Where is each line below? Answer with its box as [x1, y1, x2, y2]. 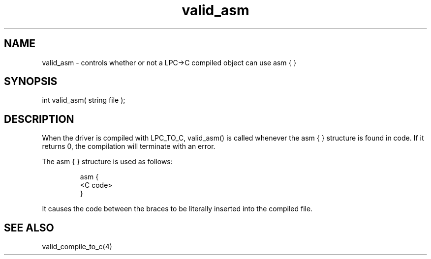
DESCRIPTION [4, 113, 74, 125]
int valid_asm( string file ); [42, 96, 125, 105]
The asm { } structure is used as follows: [42, 157, 173, 166]
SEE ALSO [4, 221, 54, 234]
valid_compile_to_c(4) [42, 242, 112, 251]
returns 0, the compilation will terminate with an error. [42, 142, 215, 151]
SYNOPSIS [4, 75, 58, 88]
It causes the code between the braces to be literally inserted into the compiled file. [42, 204, 313, 213]
